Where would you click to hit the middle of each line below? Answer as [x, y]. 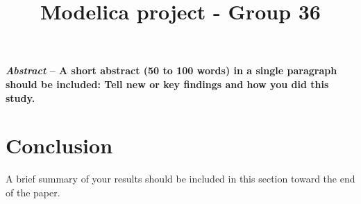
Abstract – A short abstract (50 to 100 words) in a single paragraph [171, 70]
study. [20, 97]
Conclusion [59, 145]
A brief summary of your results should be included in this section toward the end [180, 179]
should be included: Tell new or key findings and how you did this [167, 84]
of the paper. [33, 192]
